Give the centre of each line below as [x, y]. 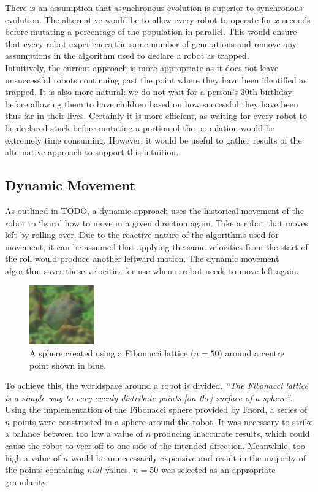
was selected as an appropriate [218, 470]
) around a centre [252, 352]
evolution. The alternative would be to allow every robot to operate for [138, 19]
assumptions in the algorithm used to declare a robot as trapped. [127, 56]
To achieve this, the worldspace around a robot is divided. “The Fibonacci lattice [157, 386]
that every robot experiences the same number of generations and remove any [151, 43]
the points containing [45, 470]
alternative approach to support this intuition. [92, 152]
